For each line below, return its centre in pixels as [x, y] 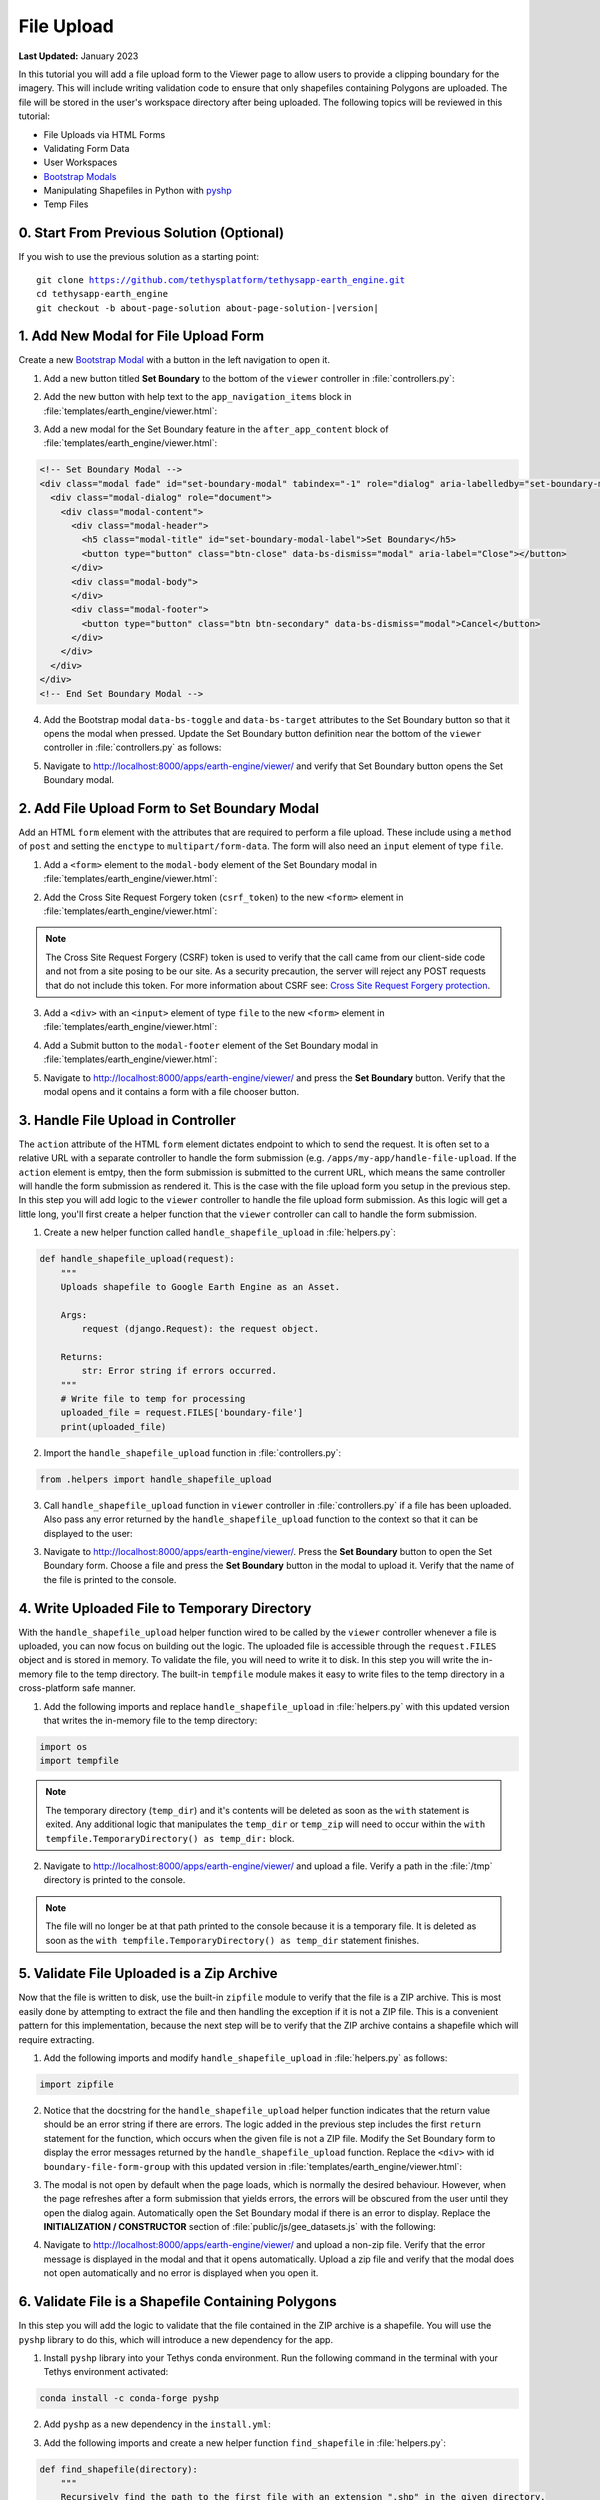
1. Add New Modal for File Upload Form [141, 336]
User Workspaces [80, 162]
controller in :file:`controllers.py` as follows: [132, 747]
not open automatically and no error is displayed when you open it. [181, 2273]
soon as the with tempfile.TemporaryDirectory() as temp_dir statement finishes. [232, 1940]
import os [63, 1746]
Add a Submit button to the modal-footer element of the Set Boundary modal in [211, 1045]
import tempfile [79, 1761]
